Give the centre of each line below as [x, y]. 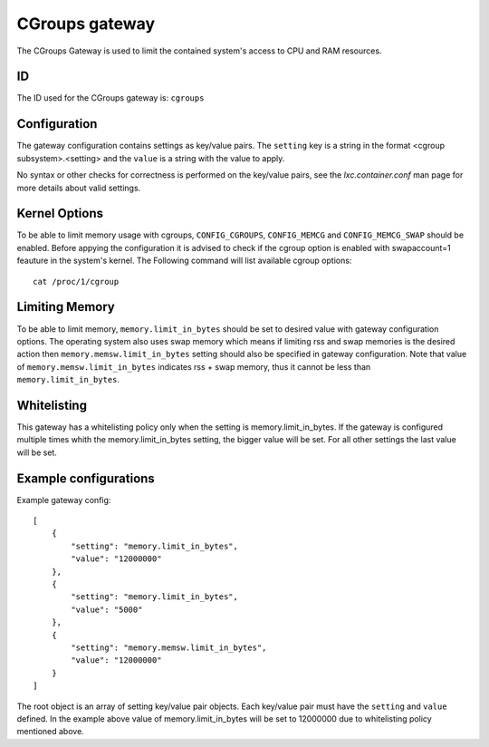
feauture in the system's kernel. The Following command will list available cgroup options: [184, 261]
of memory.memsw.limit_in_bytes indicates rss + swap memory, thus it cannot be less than [194, 366]
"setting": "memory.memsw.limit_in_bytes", [169, 647]
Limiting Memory [66, 307]
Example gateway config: [64, 500]
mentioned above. [51, 732]
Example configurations [86, 478]
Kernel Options [60, 213]
